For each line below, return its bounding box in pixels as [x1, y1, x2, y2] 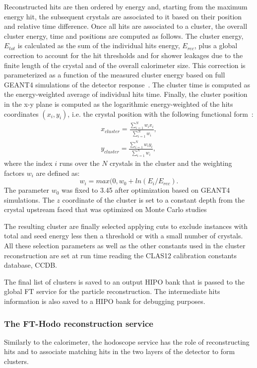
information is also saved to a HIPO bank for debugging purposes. [4, 296, 205, 306]
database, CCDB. [4, 260, 58, 270]
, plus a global [194, 40, 238, 51]
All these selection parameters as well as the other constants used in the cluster [4, 240, 246, 251]
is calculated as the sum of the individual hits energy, [17, 40, 180, 51]
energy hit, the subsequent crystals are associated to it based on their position [4, 11, 242, 21]
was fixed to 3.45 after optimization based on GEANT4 [62, 185, 230, 195]
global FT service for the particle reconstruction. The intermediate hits [4, 286, 220, 296]
